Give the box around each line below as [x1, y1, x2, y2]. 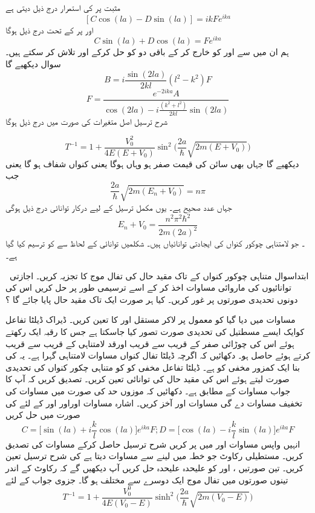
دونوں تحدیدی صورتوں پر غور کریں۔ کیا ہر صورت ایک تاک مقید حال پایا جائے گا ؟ [5, 293, 298, 305]
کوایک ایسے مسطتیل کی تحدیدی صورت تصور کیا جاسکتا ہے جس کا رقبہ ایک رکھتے [5, 325, 305, 337]
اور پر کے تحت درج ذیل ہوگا [5, 23, 94, 36]
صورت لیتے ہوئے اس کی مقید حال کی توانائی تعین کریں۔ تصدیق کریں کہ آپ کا [5, 372, 290, 385]
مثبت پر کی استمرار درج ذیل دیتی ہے [5, 1, 121, 13]
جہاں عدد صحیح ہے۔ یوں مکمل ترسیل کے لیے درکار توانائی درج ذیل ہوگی [5, 200, 232, 213]
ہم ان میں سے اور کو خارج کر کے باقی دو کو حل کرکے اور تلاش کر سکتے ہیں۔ [5, 45, 289, 58]
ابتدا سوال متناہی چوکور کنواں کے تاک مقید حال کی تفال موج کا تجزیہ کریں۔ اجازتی [10, 269, 309, 282]
